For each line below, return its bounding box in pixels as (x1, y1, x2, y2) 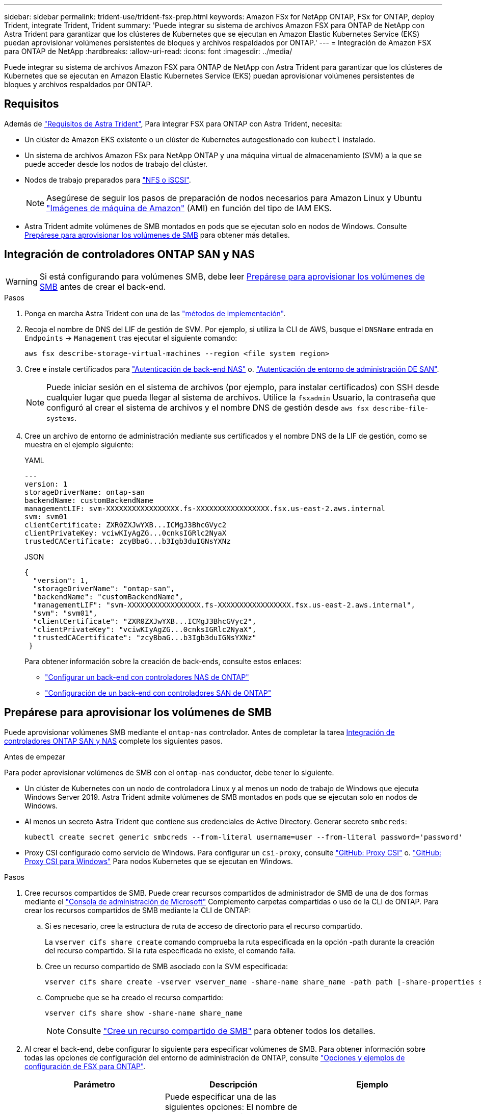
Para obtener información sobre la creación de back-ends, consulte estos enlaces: (24, 656, 302, 666)
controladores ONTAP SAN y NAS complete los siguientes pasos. (4, 736, 223, 745)
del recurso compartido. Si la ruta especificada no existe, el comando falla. (45, 946, 296, 955)
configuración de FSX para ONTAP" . (24, 1061, 146, 1071)
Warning (6, 276, 38, 287)
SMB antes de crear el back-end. (39, 281, 166, 292)
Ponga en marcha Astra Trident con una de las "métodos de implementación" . (24, 309, 286, 318)
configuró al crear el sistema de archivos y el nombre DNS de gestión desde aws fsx (46, 402, 369, 413)
